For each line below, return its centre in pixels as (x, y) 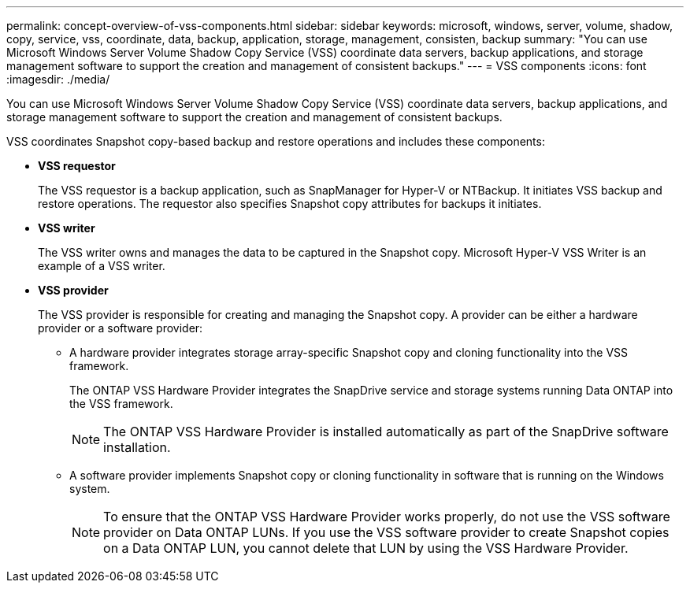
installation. (137, 447)
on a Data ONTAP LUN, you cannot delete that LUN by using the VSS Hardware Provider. (366, 548)
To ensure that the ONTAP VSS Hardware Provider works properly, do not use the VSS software (387, 517)
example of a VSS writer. (102, 266)
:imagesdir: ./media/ (58, 79)
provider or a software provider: (121, 328)
